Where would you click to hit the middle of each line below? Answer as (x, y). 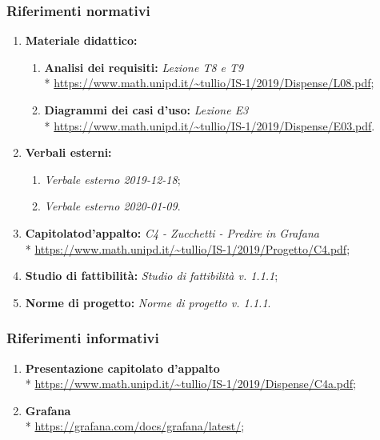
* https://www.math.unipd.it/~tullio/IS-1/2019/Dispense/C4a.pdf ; (190, 384)
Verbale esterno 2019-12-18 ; (112, 179)
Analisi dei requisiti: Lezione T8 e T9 (144, 67)
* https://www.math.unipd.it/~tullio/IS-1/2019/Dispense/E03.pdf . (210, 125)
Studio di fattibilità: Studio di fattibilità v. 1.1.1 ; (152, 276)
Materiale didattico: (81, 40)
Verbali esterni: (68, 152)
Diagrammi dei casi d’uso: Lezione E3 (146, 110)
